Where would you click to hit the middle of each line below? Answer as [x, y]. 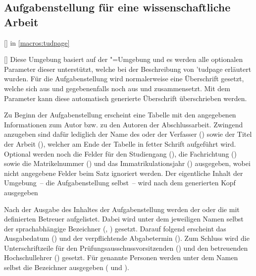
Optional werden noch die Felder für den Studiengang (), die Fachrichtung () [121, 153]
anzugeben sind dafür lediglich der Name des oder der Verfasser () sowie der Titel [128, 134]
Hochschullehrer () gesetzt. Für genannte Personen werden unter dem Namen [121, 257]
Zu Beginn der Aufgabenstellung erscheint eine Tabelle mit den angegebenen [120, 115]
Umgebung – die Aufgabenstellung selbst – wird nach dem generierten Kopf [120, 183]
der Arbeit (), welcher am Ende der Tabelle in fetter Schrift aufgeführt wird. [120, 143]
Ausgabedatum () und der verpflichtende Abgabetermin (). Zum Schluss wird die [127, 238]
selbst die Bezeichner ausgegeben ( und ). [67, 267]
